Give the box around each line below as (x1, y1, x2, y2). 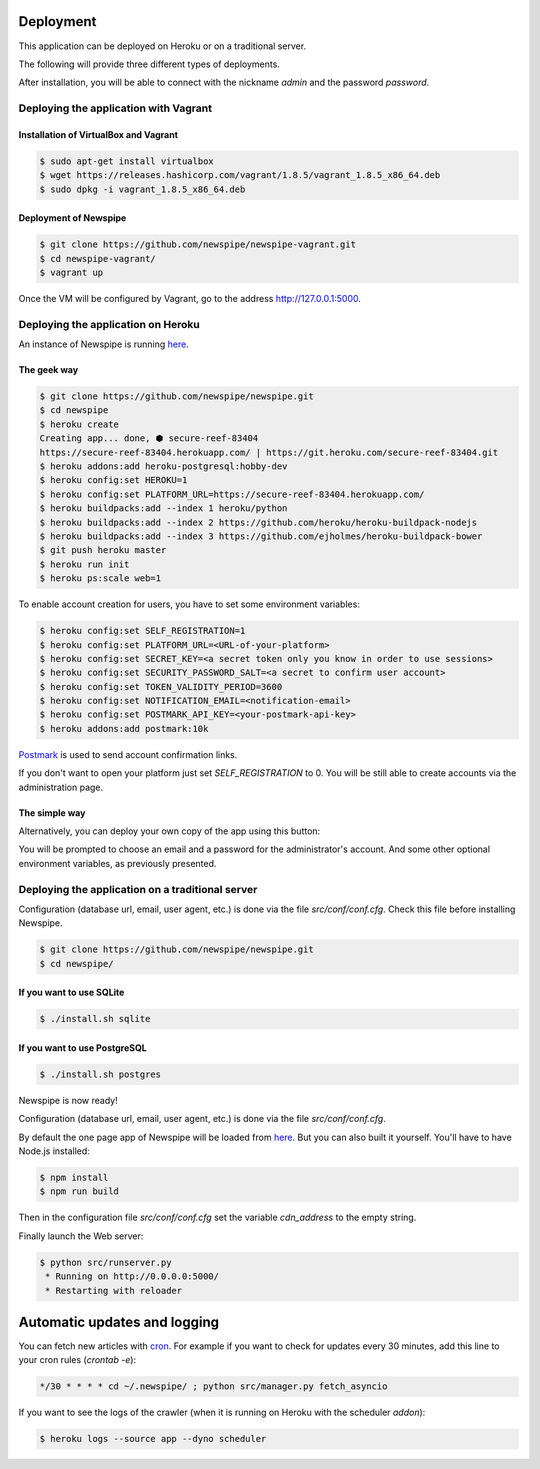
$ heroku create (39, 418, 120, 430)
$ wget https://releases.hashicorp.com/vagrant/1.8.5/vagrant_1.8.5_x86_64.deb (39, 170, 441, 181)
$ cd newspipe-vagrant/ (39, 253, 157, 264)
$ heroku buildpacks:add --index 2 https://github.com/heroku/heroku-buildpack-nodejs (39, 516, 478, 528)
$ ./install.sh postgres (39, 1068, 162, 1080)
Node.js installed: (18, 1145, 90, 1157)
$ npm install (39, 1172, 109, 1184)
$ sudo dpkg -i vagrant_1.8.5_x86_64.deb (39, 183, 246, 195)
